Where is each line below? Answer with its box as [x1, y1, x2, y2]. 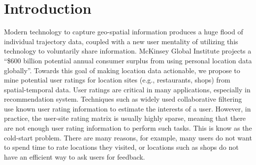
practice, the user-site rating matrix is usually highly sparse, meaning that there [4, 113, 246, 123]
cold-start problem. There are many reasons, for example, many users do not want [4, 132, 252, 142]
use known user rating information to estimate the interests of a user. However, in [4, 103, 251, 113]
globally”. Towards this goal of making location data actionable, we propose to [4, 65, 240, 75]
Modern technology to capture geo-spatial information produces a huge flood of [4, 27, 243, 37]
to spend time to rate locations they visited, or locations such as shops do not [4, 142, 239, 152]
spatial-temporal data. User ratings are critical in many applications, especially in [4, 84, 251, 94]
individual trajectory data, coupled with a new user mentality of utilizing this [4, 36, 238, 46]
